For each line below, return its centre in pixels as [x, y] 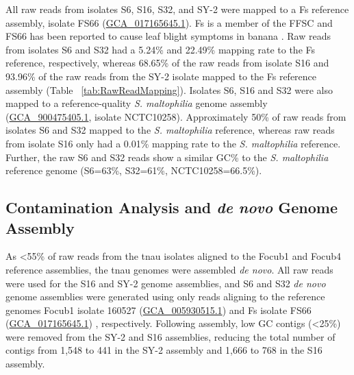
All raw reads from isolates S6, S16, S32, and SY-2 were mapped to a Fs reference [177, 9]
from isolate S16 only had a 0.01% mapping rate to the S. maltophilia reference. [173, 143]
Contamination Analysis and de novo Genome [172, 207]
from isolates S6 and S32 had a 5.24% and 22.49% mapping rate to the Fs [161, 49]
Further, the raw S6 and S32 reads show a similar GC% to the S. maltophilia [167, 157]
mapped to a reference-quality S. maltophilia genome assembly [137, 103]
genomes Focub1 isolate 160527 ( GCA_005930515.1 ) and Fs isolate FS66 [159, 310]
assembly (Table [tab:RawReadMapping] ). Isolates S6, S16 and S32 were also [169, 89]
